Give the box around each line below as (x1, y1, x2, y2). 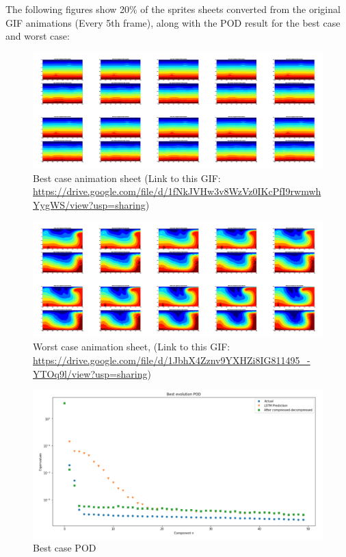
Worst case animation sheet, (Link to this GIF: (33, 339, 230, 354)
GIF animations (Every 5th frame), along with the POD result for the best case (5, 15, 341, 29)
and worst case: (5, 29, 70, 43)
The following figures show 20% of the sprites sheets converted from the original (5, 2, 341, 16)
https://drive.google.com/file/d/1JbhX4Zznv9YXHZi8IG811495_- (33, 353, 310, 367)
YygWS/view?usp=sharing (33, 197, 146, 211)
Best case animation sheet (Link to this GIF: (33, 170, 221, 185)
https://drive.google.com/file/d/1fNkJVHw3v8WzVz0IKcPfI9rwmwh (33, 184, 321, 198)
